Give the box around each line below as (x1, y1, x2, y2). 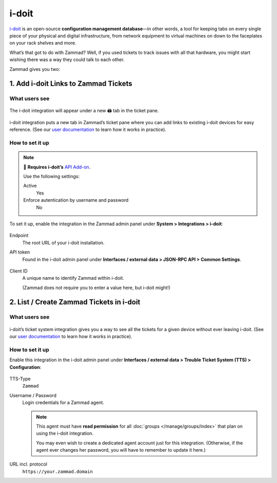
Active (23, 183, 37, 189)
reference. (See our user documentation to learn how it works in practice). (9, 126, 167, 133)
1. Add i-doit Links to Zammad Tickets (9, 80, 133, 88)
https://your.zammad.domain (22, 469, 93, 474)
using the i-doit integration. (36, 430, 94, 436)
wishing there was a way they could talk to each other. (9, 56, 125, 63)
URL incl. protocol (9, 461, 47, 467)
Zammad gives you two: (9, 66, 61, 72)
